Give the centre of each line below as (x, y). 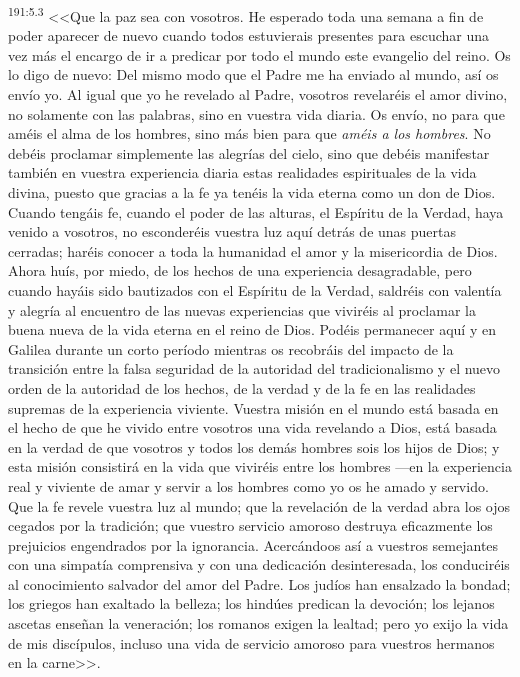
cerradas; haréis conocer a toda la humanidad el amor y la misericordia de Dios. (253, 250)
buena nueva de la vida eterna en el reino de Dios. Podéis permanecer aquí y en (252, 329)
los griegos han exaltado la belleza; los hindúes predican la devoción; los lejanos (251, 603)
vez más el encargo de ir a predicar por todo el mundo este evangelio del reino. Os (259, 54)
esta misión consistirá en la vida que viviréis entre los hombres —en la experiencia (260, 466)
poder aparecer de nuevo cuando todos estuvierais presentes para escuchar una (248, 35)
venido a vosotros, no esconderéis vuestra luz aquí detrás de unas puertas (232, 231)
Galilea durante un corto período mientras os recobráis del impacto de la (231, 348)
